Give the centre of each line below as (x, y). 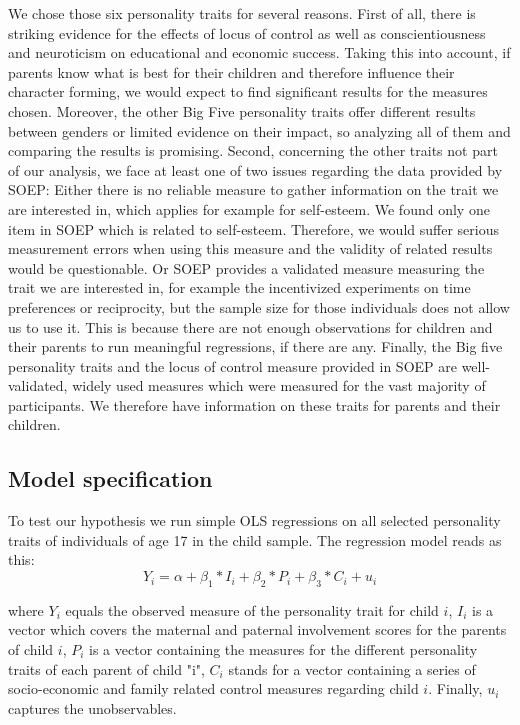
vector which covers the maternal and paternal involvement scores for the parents (257, 629)
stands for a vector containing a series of (352, 668)
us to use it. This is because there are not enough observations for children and (250, 326)
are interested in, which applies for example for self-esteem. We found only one (249, 208)
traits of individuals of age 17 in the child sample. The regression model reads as (255, 539)
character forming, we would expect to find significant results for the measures (248, 91)
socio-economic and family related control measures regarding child (213, 688)
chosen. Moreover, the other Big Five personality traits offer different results (242, 110)
